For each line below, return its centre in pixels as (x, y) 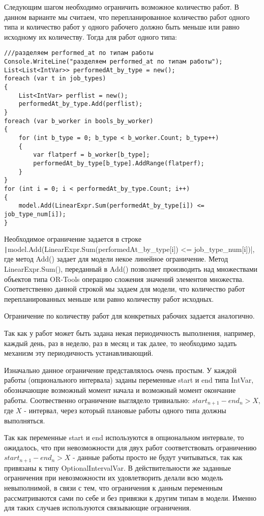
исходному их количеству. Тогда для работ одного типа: (91, 36)
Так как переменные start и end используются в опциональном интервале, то (124, 437)
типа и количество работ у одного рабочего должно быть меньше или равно (122, 27)
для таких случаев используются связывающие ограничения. (98, 508)
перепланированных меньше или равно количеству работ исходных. (109, 298)
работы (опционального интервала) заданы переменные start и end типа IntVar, (129, 380)
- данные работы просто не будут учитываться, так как (158, 457)
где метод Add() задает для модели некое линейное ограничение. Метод (116, 259)
